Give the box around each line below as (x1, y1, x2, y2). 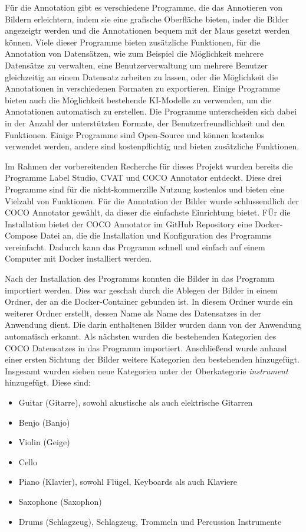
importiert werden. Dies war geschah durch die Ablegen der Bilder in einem (5, 283, 278, 296)
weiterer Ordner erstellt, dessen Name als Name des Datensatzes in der (5, 306, 261, 319)
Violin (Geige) (18, 436, 70, 448)
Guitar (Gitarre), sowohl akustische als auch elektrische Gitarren (18, 396, 253, 408)
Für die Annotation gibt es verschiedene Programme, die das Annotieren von (5, 1, 283, 13)
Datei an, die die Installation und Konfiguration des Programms (40, 229, 272, 241)
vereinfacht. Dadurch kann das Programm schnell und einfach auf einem (5, 240, 265, 253)
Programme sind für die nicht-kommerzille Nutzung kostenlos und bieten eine (5, 182, 285, 195)
